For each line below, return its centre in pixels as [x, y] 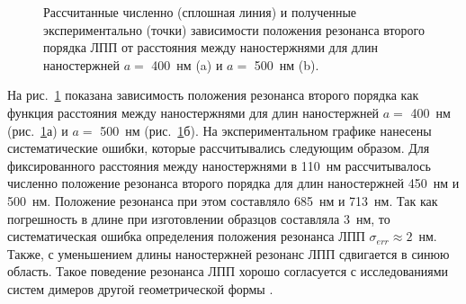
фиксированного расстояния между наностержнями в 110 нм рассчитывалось [219, 165]
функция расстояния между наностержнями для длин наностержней [193, 112]
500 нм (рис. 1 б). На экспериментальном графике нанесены [266, 130]
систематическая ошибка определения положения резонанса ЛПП [186, 236]
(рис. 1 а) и [38, 130]
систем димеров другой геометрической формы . [140, 288]
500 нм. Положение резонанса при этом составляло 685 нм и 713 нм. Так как [223, 200]
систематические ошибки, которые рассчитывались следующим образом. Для [219, 148]
